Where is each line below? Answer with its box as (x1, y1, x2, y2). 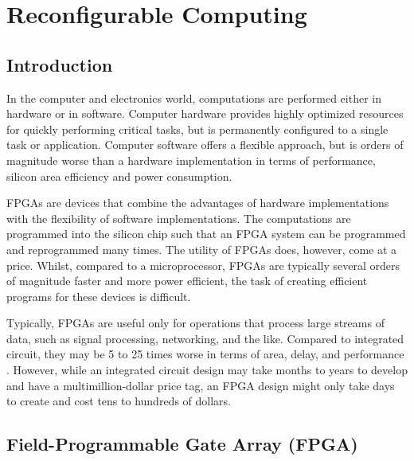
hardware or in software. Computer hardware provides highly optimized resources (6, 105, 404, 122)
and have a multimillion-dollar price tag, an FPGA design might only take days (6, 377, 395, 393)
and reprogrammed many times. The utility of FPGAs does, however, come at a (6, 240, 397, 257)
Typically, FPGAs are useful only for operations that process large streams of (6, 314, 385, 331)
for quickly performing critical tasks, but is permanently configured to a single (6, 120, 389, 137)
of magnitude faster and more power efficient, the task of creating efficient (6, 272, 368, 289)
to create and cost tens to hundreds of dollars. (6, 393, 231, 409)
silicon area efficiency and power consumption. (6, 167, 232, 184)
